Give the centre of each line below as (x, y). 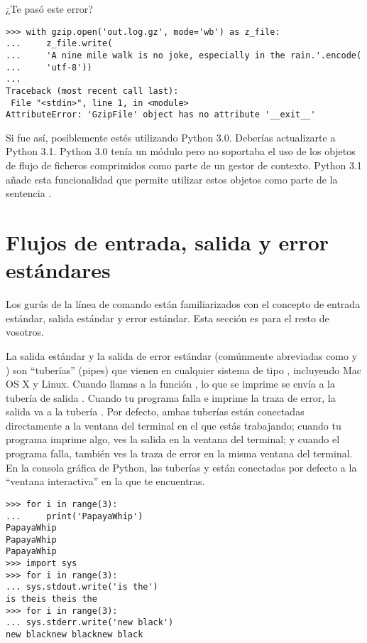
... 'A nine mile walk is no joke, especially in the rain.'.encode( (184, 55)
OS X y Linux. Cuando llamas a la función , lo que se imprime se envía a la (171, 384)
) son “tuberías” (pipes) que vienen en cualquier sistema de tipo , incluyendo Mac (183, 370)
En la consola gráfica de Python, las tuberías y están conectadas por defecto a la (181, 467)
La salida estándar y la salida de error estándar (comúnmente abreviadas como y (182, 355)
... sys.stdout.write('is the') (82, 587)
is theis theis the (51, 599)
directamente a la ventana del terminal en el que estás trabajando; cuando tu (174, 425)
